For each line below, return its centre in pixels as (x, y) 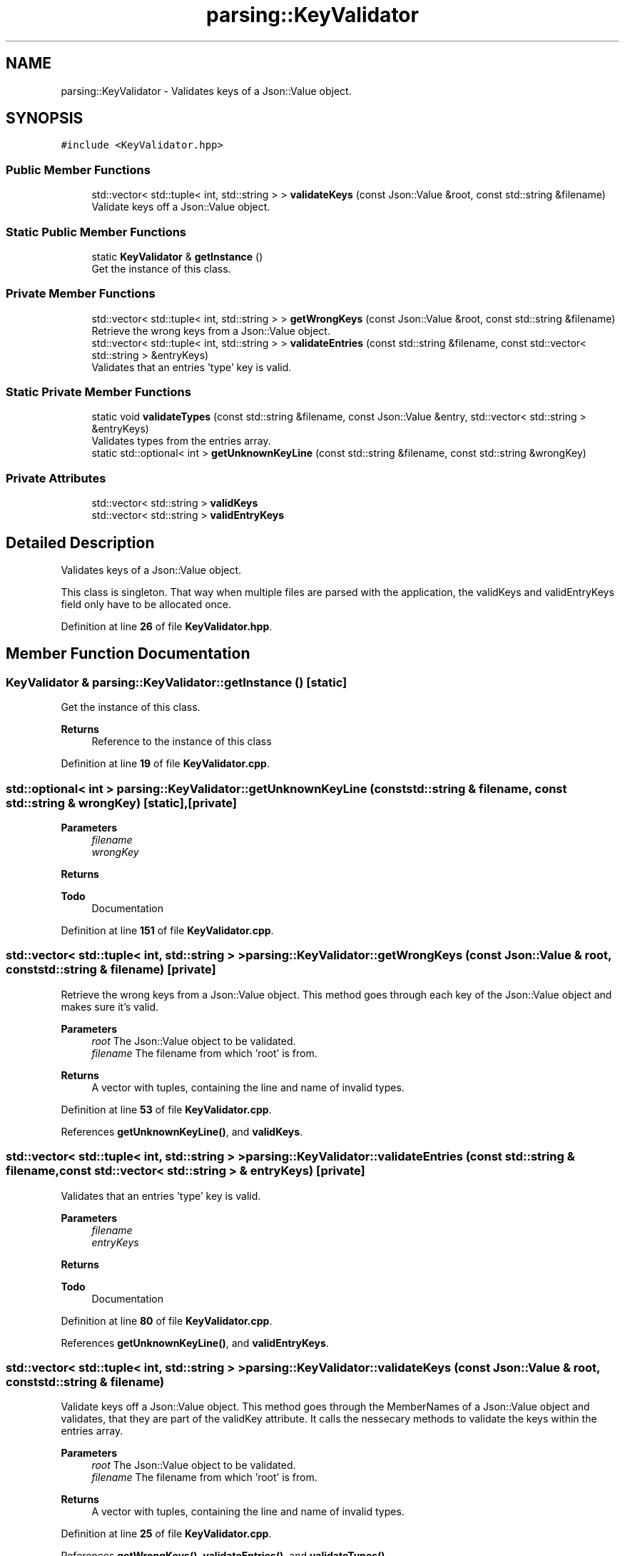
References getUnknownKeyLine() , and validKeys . (182, 1131)
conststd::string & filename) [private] (111, 970)
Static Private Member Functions (98, 392)
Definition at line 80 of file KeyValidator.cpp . (167, 1320)
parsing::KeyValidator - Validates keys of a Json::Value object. (206, 91)
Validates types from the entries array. (181, 441)
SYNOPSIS (45, 118)
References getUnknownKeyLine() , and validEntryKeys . (195, 1343)
